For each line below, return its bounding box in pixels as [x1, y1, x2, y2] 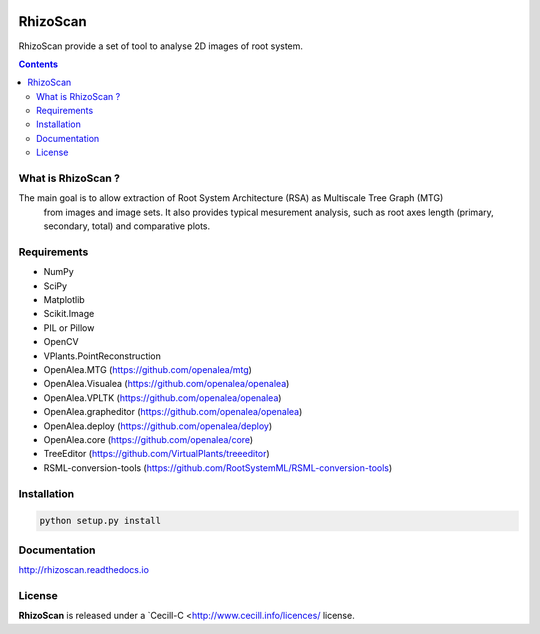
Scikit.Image [43, 308, 95, 320]
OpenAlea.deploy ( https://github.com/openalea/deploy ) [43, 420, 273, 432]
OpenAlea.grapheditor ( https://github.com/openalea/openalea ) [43, 406, 303, 418]
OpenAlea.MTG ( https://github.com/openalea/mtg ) [43, 364, 252, 376]
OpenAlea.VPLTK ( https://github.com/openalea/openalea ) [43, 391, 282, 404]
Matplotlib [43, 294, 85, 306]
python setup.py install [39, 515, 162, 527]
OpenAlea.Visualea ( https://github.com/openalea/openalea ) [43, 378, 290, 390]
